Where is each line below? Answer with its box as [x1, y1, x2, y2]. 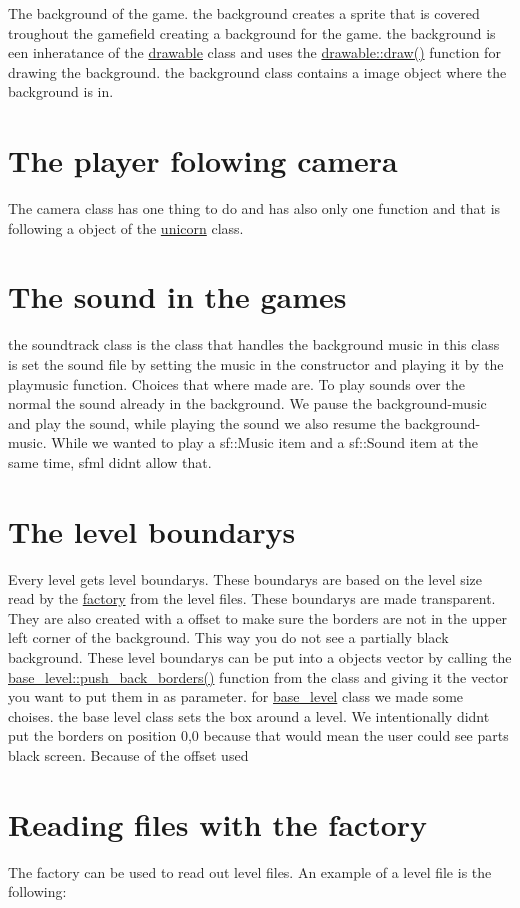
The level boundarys [8, 510, 296, 551]
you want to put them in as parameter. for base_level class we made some [8, 686, 464, 707]
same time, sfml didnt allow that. [8, 451, 212, 472]
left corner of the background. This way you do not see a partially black [8, 627, 449, 648]
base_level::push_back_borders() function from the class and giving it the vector [8, 666, 509, 687]
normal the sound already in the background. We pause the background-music [8, 393, 487, 414]
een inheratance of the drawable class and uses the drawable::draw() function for [8, 42, 501, 63]
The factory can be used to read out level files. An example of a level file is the [8, 861, 492, 882]
